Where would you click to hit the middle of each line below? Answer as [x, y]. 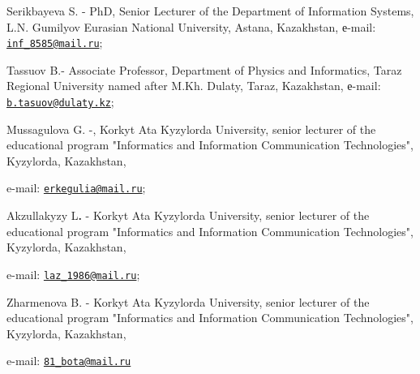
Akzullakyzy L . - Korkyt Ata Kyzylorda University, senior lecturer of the [188, 215]
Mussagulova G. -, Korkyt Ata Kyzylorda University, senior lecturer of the [191, 129]
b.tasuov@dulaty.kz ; [60, 102]
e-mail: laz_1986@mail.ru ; [73, 274]
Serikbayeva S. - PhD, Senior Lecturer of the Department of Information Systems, [210, 11]
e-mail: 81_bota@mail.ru [69, 361]
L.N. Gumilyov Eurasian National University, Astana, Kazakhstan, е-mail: [191, 26]
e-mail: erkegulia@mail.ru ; [76, 188]
